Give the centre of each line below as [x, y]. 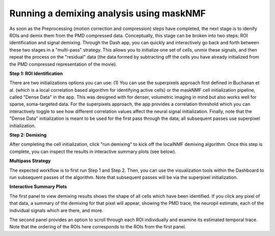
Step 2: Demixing [28, 135]
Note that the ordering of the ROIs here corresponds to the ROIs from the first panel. [98, 227]
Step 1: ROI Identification [36, 73]
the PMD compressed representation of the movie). [63, 64]
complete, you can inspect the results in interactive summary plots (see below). [93, 151]
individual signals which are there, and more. [57, 210]
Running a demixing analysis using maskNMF [108, 13]
